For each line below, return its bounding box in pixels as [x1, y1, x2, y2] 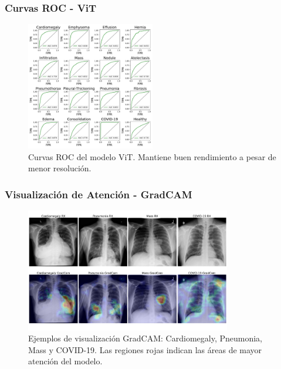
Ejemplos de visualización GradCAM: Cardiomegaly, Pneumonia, [28, 332, 262, 344]
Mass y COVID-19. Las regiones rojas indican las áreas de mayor [28, 343, 262, 356]
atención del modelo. [28, 355, 103, 367]
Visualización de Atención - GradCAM [5, 187, 192, 201]
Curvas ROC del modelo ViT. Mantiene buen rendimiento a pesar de [28, 150, 276, 163]
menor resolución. [28, 162, 92, 174]
